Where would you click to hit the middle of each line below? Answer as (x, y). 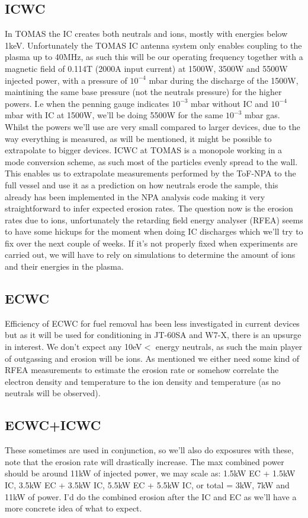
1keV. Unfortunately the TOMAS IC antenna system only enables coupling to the (153, 45)
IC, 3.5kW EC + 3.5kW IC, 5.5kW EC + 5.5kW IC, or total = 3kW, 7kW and (147, 485)
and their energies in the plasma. (64, 266)
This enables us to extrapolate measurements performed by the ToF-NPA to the (150, 173)
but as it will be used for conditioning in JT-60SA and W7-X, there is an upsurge (153, 335)
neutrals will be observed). (53, 393)
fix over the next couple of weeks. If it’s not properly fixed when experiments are (151, 243)
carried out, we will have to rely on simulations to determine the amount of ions (150, 255)
